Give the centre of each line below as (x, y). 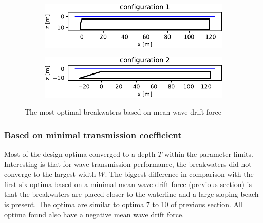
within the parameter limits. (209, 153)
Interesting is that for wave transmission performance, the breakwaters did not (128, 164)
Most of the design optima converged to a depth (80, 153)
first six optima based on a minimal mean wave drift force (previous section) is (128, 184)
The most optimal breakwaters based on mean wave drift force (123, 112)
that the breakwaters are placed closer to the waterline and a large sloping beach (131, 194)
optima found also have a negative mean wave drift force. (94, 214)
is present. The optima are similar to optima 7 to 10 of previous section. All (124, 204)
